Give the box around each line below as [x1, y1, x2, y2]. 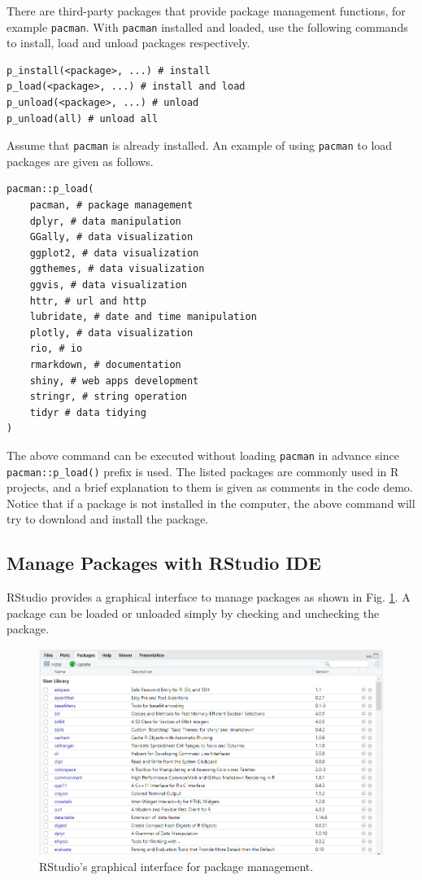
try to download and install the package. [7, 510, 209, 528]
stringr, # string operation [29, 391, 187, 403]
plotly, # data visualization [29, 326, 194, 339]
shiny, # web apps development [29, 374, 199, 387]
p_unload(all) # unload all [7, 112, 159, 125]
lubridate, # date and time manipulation [29, 311, 257, 323]
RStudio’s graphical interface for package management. [39, 858, 314, 874]
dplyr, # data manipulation [29, 215, 181, 227]
